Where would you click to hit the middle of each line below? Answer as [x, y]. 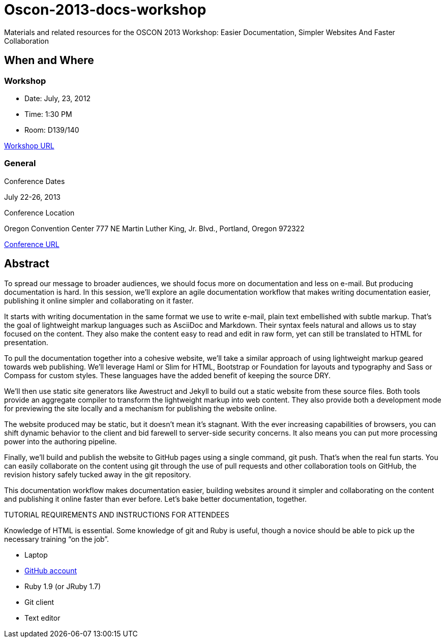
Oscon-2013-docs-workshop [105, 10]
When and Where [49, 60]
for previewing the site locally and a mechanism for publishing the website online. [141, 408]
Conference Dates [35, 181]
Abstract [27, 264]
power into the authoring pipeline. [61, 441]
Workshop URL [29, 145]
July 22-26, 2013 [33, 197]
